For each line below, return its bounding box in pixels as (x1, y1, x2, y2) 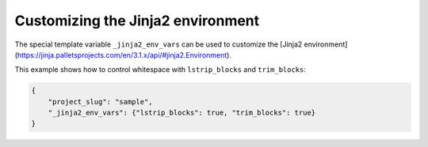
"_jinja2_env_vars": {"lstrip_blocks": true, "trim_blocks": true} (48, 108, 316, 118)
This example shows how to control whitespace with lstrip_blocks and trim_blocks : (14, 65, 307, 74)
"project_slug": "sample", (48, 97, 154, 106)
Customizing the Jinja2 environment (14, 12, 260, 29)
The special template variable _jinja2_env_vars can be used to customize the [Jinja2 (14, 40, 303, 49)
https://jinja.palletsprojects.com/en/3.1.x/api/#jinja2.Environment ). (17, 50, 231, 59)
